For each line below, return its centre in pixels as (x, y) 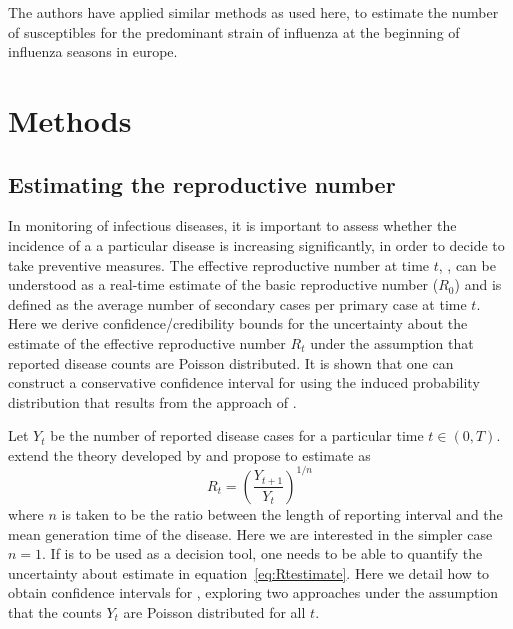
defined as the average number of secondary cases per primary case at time (237, 303)
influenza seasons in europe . (93, 51)
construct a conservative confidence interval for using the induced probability (244, 382)
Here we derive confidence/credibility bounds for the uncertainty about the (238, 323)
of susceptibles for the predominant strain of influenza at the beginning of (234, 31)
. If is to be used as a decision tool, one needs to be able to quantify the (262, 553)
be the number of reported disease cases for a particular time (237, 435)
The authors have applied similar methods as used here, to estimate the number (253, 12)
